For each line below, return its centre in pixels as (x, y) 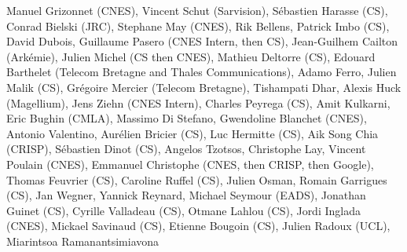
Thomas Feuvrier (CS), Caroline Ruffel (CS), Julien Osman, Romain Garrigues (197, 179)
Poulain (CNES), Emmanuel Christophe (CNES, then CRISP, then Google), (190, 164)
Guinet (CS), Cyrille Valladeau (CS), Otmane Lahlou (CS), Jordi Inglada (183, 210)
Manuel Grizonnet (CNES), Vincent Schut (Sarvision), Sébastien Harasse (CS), (197, 10)
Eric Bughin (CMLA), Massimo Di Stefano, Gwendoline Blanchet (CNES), (187, 118)
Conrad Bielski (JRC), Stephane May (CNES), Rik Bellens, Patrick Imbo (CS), (198, 26)
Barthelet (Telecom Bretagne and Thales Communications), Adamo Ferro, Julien (202, 72)
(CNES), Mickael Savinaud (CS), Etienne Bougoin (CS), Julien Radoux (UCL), (198, 226)
